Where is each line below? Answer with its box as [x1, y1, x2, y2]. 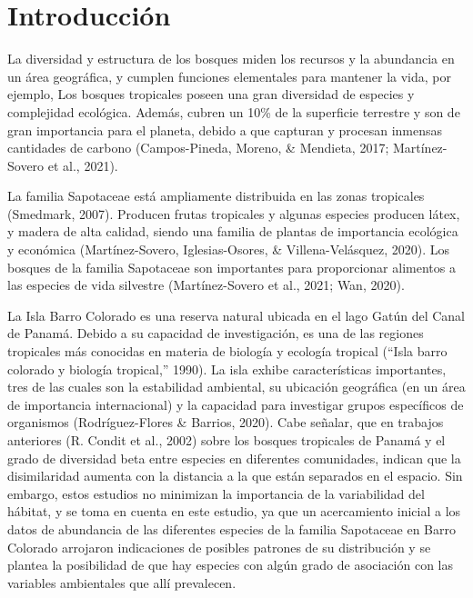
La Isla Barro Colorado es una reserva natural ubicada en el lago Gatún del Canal [7, 305, 466, 324]
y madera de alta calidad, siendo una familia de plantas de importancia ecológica [7, 222, 458, 241]
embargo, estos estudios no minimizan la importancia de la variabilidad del [7, 483, 425, 503]
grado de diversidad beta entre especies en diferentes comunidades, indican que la [7, 448, 461, 467]
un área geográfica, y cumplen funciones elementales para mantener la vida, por [7, 66, 452, 85]
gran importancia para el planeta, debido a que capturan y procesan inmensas [7, 120, 443, 139]
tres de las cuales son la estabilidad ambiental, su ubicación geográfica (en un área [7, 377, 466, 396]
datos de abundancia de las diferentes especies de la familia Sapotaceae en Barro [7, 519, 456, 538]
